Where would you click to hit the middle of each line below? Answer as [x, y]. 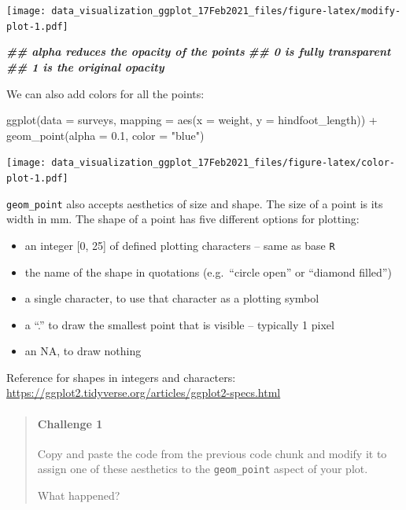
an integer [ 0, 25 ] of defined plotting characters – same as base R [180, 245]
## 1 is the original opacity [85, 66]
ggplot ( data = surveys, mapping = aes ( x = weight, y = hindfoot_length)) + [192, 120]
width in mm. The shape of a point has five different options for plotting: [183, 219]
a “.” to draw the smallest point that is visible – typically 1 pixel [179, 324]
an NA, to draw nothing [83, 351]
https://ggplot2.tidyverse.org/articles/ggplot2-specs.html [144, 393]
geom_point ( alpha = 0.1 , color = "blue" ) [105, 135]
